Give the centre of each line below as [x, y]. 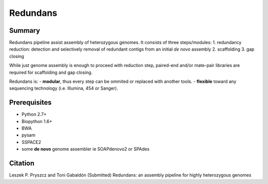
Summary [25, 31]
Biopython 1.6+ [37, 121]
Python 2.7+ [34, 115]
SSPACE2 [32, 142]
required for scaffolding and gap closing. [51, 72]
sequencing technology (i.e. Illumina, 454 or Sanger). [64, 88]
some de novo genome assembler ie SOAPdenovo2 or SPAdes [86, 149]
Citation [22, 163]
